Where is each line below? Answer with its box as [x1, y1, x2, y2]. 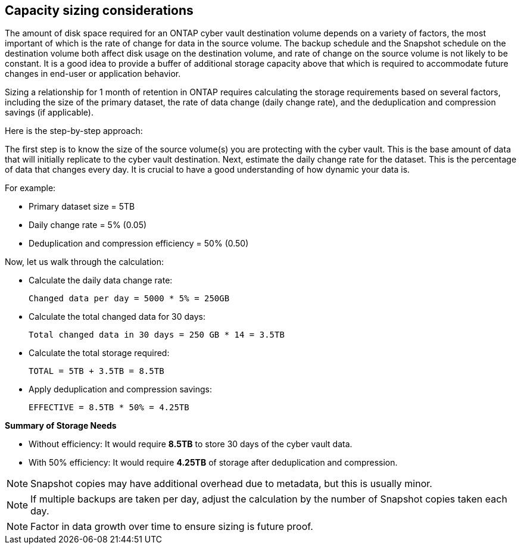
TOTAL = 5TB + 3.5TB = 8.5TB [29, 366, 164, 376]
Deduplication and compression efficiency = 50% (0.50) [29, 238, 249, 249]
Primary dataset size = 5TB [29, 201, 135, 212]
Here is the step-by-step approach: [5, 126, 143, 136]
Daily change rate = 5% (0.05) [29, 220, 147, 230]
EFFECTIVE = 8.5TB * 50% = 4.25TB [29, 403, 189, 413]
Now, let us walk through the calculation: [5, 257, 164, 267]
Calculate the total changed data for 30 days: [29, 311, 206, 322]
